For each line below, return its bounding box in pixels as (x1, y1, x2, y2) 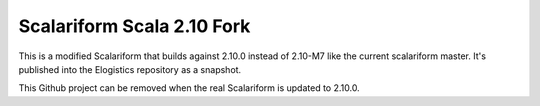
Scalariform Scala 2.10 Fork (18, 15, 251, 37)
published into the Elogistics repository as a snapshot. (18, 63, 242, 75)
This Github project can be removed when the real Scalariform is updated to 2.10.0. (18, 82, 360, 94)
